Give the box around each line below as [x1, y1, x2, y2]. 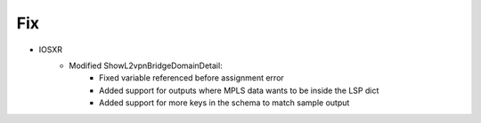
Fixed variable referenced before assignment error [99, 73, 284, 83]
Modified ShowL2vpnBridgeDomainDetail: [69, 60, 223, 71]
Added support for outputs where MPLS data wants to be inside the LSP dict [99, 85, 379, 96]
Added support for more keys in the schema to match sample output [99, 97, 350, 108]
